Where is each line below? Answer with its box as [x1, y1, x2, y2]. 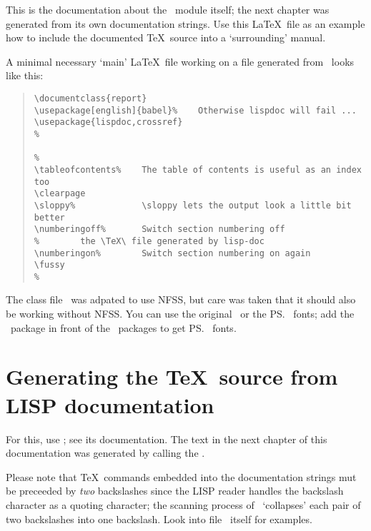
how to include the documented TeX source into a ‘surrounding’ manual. [6, 30, 326, 45]
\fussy [34, 260, 65, 270]
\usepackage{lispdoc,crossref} [34, 117, 183, 128]
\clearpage [34, 188, 86, 199]
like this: [6, 68, 44, 83]
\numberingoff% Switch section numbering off [34, 224, 285, 235]
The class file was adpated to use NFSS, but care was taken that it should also [6, 292, 356, 307]
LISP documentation [6, 390, 214, 419]
